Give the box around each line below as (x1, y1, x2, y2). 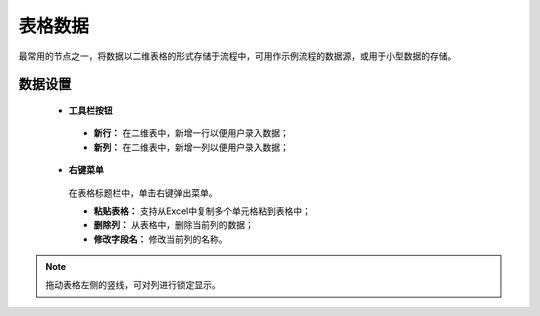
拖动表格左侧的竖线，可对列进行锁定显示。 (45, 279, 221, 291)
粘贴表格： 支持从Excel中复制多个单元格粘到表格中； (93, 205, 312, 217)
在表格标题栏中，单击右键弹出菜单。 (68, 186, 218, 199)
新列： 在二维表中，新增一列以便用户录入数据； (93, 141, 289, 153)
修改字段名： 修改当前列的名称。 (93, 233, 228, 245)
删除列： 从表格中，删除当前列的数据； (93, 219, 254, 231)
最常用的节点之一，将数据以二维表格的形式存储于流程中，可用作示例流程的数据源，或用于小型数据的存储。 (18, 50, 457, 62)
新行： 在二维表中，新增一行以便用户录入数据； (93, 127, 289, 139)
